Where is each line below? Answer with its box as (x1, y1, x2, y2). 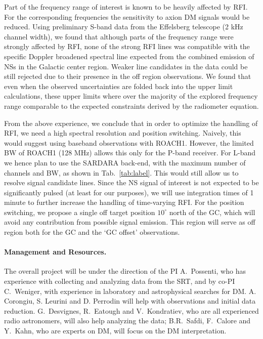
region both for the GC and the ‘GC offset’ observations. (4, 227, 180, 237)
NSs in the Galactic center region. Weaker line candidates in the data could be (4, 61, 248, 71)
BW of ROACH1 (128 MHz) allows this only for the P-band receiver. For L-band (4, 147, 256, 158)
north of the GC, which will (169, 206, 255, 217)
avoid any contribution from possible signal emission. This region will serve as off (4, 217, 255, 227)
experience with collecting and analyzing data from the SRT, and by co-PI (4, 276, 235, 286)
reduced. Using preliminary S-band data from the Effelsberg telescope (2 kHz (4, 21, 243, 32)
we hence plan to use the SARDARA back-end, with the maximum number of (4, 157, 246, 167)
